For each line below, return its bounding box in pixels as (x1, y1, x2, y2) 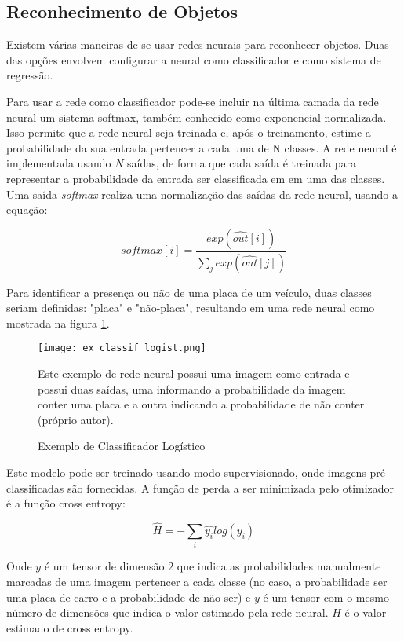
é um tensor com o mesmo (263, 588, 389, 605)
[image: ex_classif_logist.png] (38, 342, 206, 354)
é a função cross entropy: (6, 495, 126, 511)
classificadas (6, 479, 64, 496)
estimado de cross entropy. (6, 619, 133, 636)
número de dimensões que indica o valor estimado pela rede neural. (6, 604, 329, 621)
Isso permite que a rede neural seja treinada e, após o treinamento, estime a (6, 124, 371, 141)
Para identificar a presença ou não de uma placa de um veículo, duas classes (6, 284, 372, 300)
